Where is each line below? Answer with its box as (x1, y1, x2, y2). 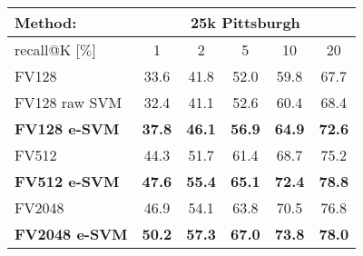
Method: (15, 12, 77, 33)
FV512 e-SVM (15, 171, 120, 192)
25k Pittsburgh (190, 12, 300, 33)
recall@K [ (15, 39, 81, 60)
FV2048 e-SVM (15, 223, 128, 244)
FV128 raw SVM (15, 92, 123, 113)
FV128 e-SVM (15, 118, 120, 139)
